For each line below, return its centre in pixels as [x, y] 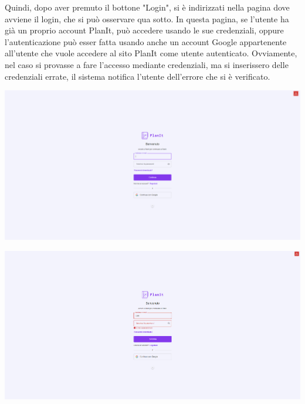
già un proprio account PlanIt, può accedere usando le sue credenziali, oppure [144, 30]
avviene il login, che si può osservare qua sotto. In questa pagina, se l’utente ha [147, 18]
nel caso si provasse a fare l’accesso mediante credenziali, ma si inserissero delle [147, 64]
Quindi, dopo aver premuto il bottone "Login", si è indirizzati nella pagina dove [147, 7]
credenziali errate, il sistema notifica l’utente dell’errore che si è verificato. [138, 76]
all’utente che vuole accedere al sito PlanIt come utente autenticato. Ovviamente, [151, 53]
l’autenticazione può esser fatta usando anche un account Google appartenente [146, 41]
